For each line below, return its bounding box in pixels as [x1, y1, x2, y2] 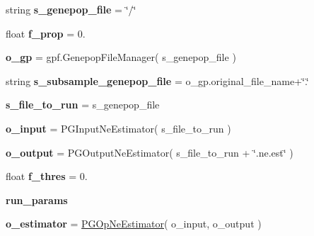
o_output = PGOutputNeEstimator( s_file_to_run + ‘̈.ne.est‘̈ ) [6, 145, 293, 159]
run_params [6, 192, 68, 207]
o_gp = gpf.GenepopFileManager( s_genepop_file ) [6, 50, 236, 64]
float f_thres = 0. [6, 169, 88, 184]
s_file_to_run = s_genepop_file [6, 97, 160, 112]
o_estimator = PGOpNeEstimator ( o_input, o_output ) [6, 216, 262, 231]
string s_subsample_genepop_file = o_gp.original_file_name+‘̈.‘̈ [6, 73, 309, 88]
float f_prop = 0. [6, 26, 86, 40]
